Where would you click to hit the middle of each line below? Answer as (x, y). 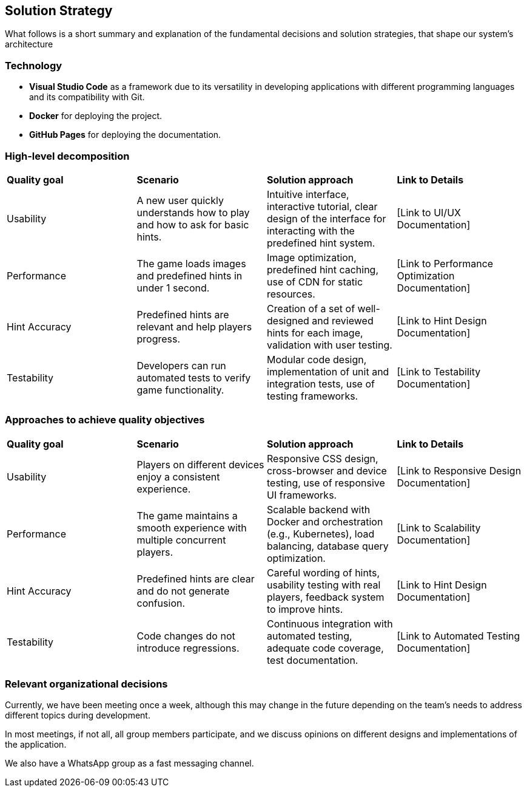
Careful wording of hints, (324, 572)
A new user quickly (180, 200)
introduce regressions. (188, 648)
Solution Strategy (59, 11)
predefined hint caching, (323, 269)
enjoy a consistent (178, 476)
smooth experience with (192, 527)
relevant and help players (194, 326)
